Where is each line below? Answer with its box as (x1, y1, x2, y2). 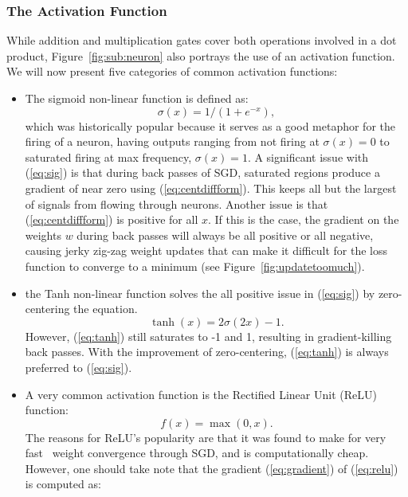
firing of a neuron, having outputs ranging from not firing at (25, 133, 320, 150)
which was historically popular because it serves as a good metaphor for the (25, 117, 395, 134)
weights (25, 226, 61, 243)
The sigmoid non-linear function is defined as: (25, 90, 249, 106)
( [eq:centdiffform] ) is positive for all (25, 211, 198, 228)
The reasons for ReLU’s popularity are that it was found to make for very (25, 429, 386, 445)
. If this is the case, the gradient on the (207, 211, 399, 228)
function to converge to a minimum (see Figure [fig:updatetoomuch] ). (25, 257, 365, 274)
